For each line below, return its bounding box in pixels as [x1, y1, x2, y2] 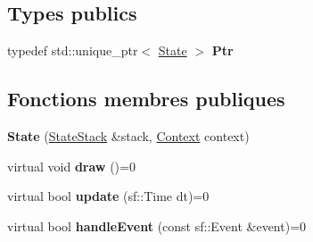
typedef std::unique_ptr [7, 41, 138, 60]
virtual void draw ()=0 [7, 156, 136, 175]
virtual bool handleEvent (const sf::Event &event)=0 [7, 216, 307, 235]
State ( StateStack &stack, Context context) [7, 127, 250, 145]
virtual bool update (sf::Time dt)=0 [7, 187, 210, 205]
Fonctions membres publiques [7, 85, 285, 113]
